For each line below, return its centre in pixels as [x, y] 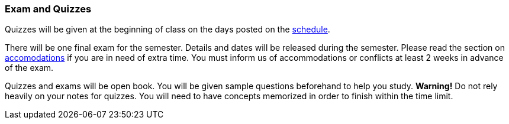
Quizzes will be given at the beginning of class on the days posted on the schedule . [167, 30]
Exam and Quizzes [48, 9]
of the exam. [29, 68]
